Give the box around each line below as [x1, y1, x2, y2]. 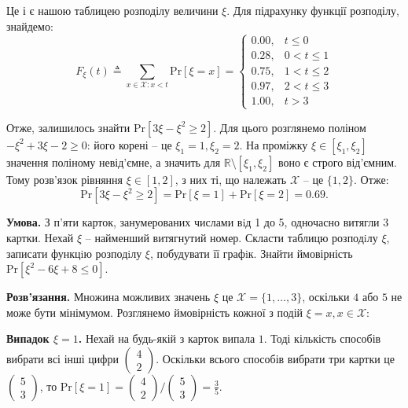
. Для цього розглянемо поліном [213, 119, 366, 135]
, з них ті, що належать [175, 171, 287, 187]
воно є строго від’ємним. [278, 153, 397, 170]
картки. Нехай [6, 230, 74, 246]
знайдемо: [6, 17, 53, 34]
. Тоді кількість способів [263, 330, 381, 347]
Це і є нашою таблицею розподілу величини [6, 2, 219, 18]
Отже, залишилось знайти [6, 119, 130, 135]
